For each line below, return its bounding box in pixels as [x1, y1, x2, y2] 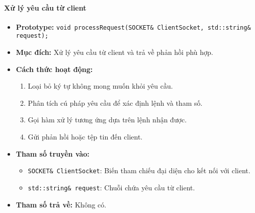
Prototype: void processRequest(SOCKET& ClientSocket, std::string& [16, 21, 251, 32]
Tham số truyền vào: [16, 148, 90, 159]
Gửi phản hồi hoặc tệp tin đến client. [28, 131, 143, 142]
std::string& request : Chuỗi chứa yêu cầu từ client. [28, 182, 195, 192]
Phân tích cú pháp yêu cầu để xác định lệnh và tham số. [28, 97, 203, 108]
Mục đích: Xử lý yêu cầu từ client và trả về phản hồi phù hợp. [16, 47, 213, 57]
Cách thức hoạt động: [16, 63, 93, 74]
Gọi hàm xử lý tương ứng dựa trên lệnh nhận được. [28, 114, 187, 125]
